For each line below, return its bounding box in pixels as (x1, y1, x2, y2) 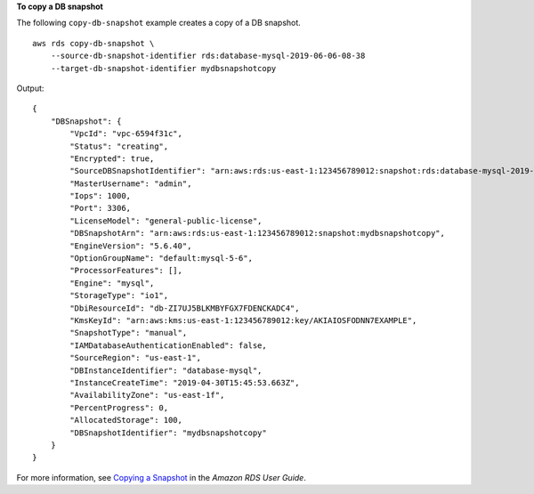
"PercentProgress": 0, (69, 402, 169, 413)
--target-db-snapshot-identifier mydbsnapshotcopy (50, 63, 277, 73)
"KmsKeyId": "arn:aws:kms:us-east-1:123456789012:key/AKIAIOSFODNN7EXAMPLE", (69, 315, 417, 325)
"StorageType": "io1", (69, 290, 169, 301)
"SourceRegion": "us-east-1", (69, 352, 202, 363)
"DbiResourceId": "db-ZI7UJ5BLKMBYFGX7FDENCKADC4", (69, 303, 300, 313)
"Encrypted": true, (69, 153, 155, 164)
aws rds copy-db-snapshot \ (32, 38, 155, 48)
